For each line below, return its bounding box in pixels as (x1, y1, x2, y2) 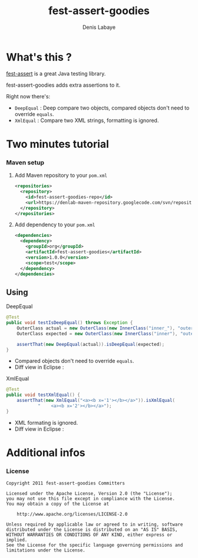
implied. (6, 537, 28, 543)
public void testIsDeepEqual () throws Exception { (6, 320, 133, 326)
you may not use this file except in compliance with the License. (6, 496, 176, 502)
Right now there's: (6, 93, 51, 100)
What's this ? (6, 50, 72, 64)
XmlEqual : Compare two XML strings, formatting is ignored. (14, 117, 159, 124)
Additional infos (6, 446, 85, 460)
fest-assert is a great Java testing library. (6, 70, 106, 77)
